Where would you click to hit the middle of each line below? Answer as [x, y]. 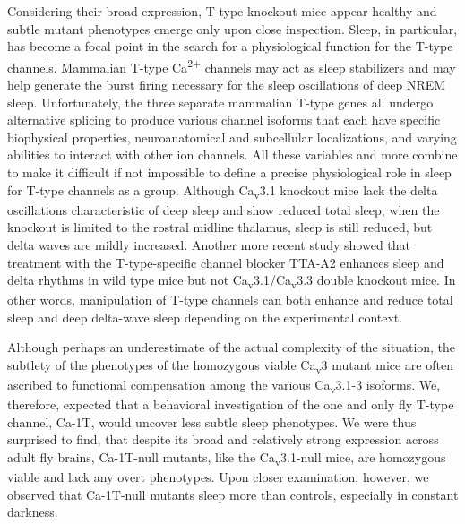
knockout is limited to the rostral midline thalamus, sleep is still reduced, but [220, 227]
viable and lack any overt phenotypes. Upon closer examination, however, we [218, 477]
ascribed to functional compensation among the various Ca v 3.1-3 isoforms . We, [224, 386]
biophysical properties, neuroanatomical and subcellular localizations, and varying [232, 137]
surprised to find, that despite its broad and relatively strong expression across [223, 439]
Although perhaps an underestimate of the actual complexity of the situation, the [232, 347]
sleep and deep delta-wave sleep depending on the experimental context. [205, 317]
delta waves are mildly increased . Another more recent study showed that [209, 244]
